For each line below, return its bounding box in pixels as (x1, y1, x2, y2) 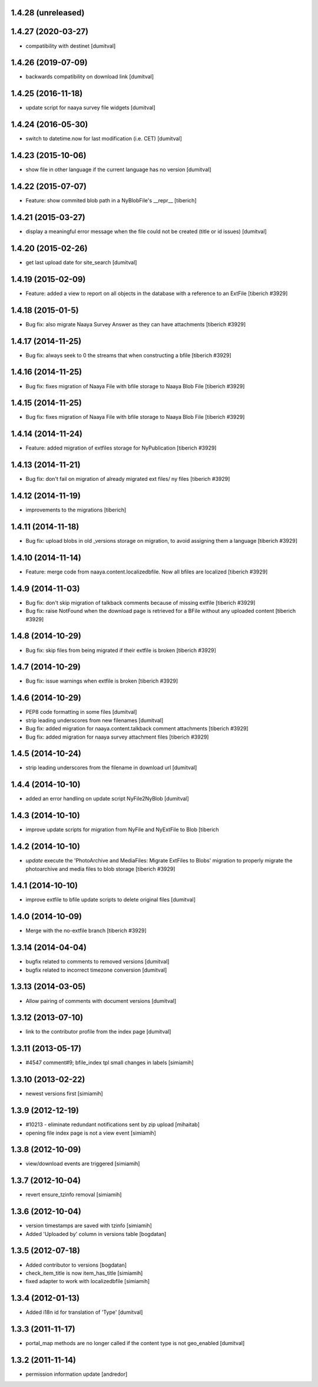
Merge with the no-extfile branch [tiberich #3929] (25, 927, 147, 934)
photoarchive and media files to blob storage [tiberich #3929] (25, 865, 175, 873)
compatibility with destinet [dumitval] (25, 42, 116, 50)
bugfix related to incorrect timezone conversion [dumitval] (25, 966, 167, 973)
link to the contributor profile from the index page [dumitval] (25, 1028, 171, 1035)
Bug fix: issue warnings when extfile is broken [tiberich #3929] (25, 677, 178, 684)
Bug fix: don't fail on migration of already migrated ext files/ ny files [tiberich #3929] (25, 476, 230, 483)
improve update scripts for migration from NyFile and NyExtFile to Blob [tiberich (25, 826, 219, 833)
